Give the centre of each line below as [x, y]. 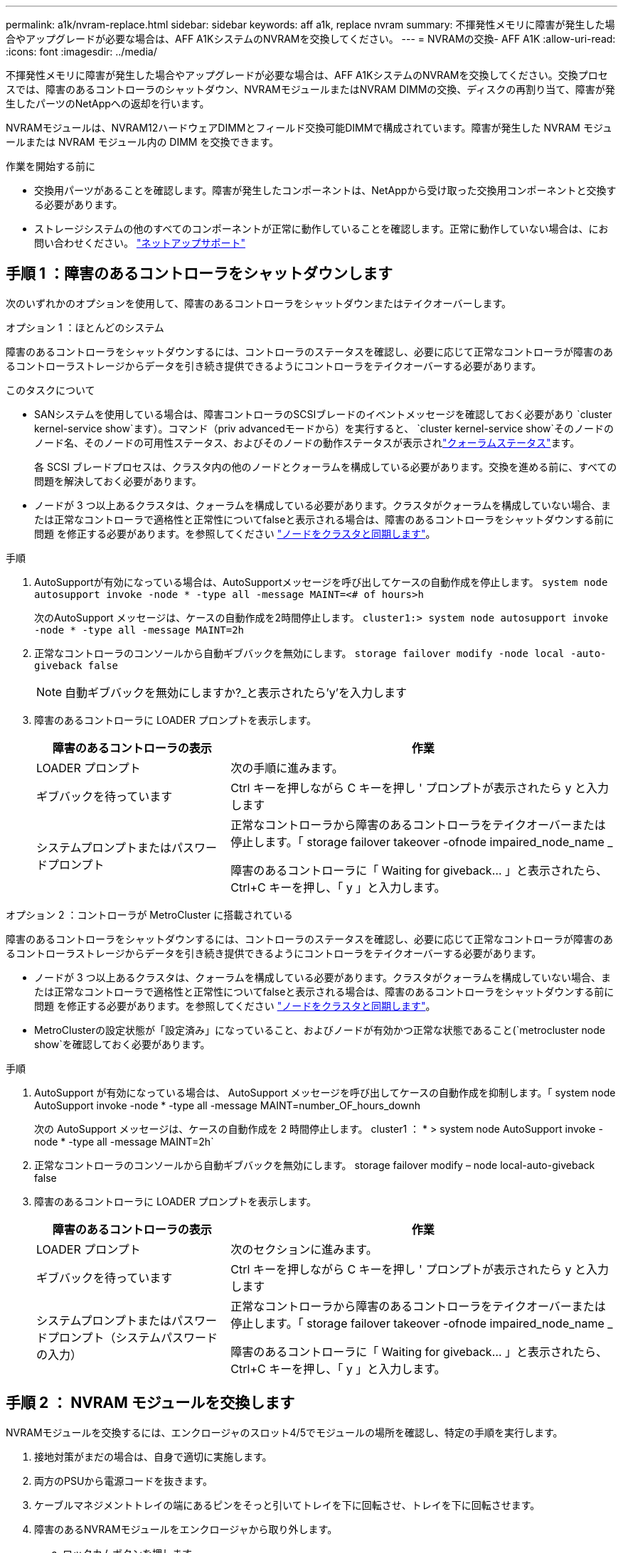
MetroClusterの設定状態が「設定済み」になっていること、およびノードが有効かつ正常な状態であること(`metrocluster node [320, 1030]
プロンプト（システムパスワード [133, 1337]
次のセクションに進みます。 [304, 1249]
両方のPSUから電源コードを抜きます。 [123, 1480]
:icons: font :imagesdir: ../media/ [81, 52]
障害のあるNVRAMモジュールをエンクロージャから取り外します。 [186, 1529]
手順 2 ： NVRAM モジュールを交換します [150, 1403]
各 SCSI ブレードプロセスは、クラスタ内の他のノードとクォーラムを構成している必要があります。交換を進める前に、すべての [326, 466]
